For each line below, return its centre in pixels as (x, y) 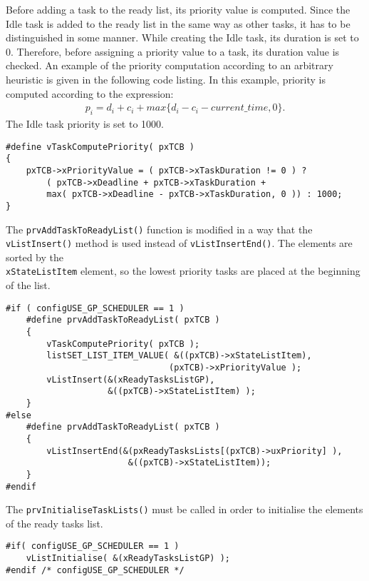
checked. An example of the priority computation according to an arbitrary (170, 65)
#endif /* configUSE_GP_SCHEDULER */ (95, 570)
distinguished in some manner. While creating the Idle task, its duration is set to (182, 37)
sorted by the (35, 257)
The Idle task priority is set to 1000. (85, 123)
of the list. (28, 285)
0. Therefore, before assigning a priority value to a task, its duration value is (173, 51)
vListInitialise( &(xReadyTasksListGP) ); (128, 559)
